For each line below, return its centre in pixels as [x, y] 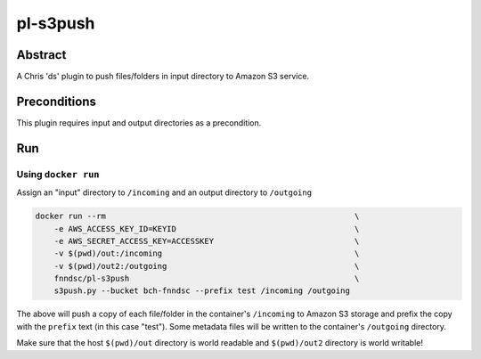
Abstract [41, 55]
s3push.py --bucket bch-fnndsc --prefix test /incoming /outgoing [202, 291]
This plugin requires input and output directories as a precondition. [139, 122]
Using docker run [58, 174]
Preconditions [57, 101]
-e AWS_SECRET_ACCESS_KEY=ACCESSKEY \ [207, 241]
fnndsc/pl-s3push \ [207, 279]
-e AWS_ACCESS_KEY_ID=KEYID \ [207, 228]
